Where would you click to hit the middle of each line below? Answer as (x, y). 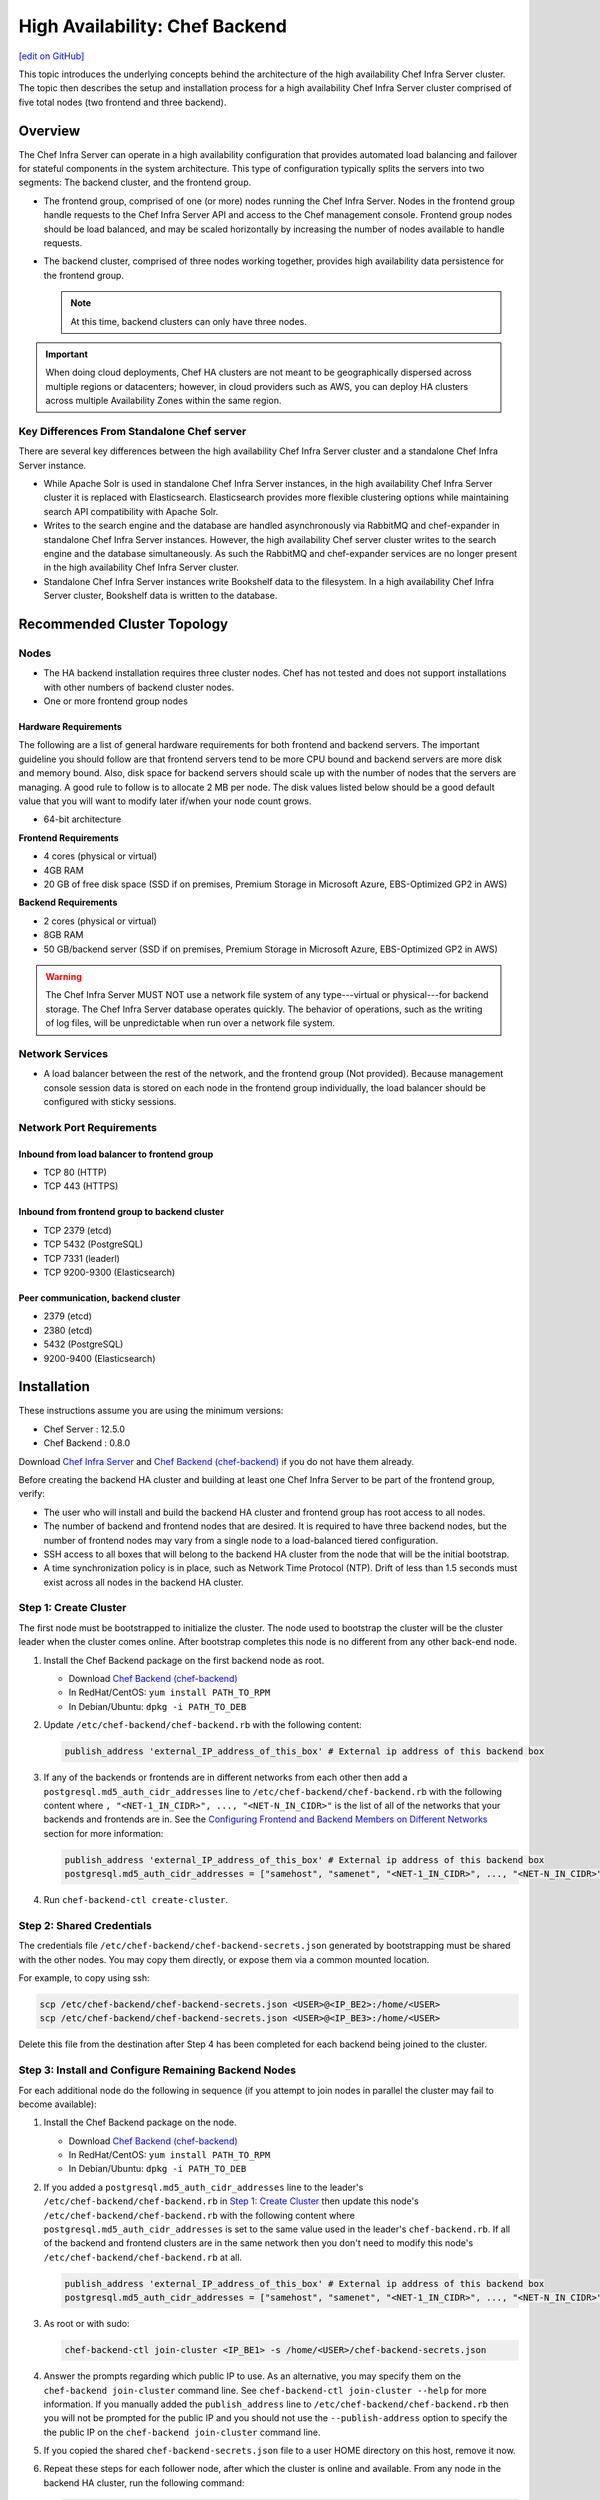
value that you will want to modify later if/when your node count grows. (165, 801)
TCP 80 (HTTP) (75, 1172)
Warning (63, 976)
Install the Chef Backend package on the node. (140, 2122)
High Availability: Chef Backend (152, 26)
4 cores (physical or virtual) (100, 856)
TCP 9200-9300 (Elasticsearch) (109, 1272)
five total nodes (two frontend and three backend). (122, 102)
